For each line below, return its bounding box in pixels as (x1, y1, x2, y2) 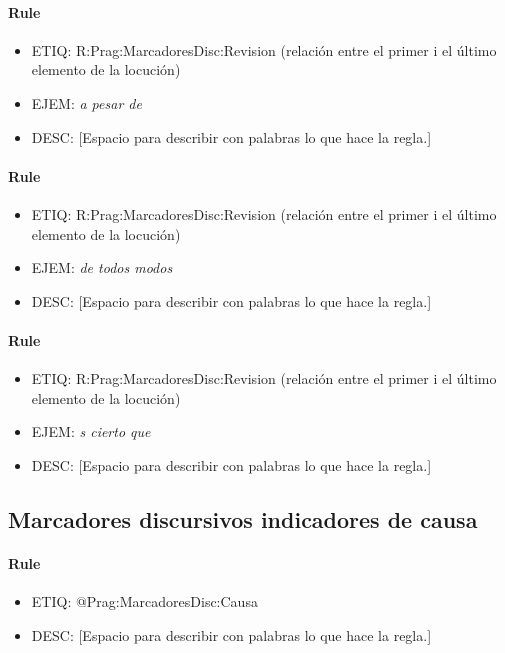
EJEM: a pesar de (31, 92, 142, 113)
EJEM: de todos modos (31, 257, 173, 278)
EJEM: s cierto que (31, 421, 151, 442)
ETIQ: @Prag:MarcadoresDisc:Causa (31, 591, 258, 612)
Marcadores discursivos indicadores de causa (8, 503, 478, 534)
